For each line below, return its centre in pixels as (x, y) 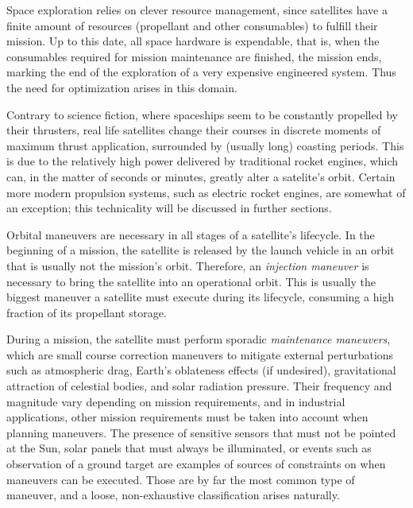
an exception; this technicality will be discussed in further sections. (169, 208)
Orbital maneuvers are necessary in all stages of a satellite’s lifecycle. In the (191, 234)
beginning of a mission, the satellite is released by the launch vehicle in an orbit (201, 250)
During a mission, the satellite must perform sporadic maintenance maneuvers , (199, 339)
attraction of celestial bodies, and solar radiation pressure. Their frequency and (199, 386)
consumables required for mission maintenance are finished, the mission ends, (194, 56)
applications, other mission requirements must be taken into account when (187, 417)
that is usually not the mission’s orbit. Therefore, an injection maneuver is (188, 265)
